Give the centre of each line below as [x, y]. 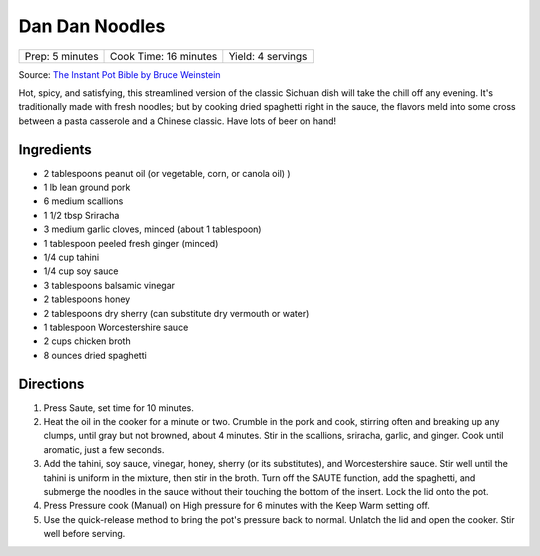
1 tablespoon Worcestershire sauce [116, 327]
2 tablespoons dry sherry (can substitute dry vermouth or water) [176, 313]
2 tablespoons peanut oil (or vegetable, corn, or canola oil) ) [167, 173]
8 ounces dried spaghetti [95, 355]
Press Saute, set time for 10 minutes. [119, 407]
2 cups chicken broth [87, 341]
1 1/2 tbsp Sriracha [81, 215]
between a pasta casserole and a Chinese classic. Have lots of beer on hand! [177, 121]
